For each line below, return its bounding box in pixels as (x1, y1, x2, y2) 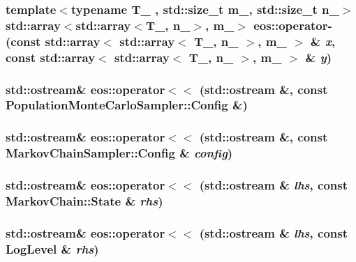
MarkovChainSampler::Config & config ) (6, 144, 233, 162)
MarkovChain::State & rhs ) (6, 192, 163, 209)
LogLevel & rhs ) (6, 240, 99, 257)
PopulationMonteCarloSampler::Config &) (6, 96, 248, 114)
